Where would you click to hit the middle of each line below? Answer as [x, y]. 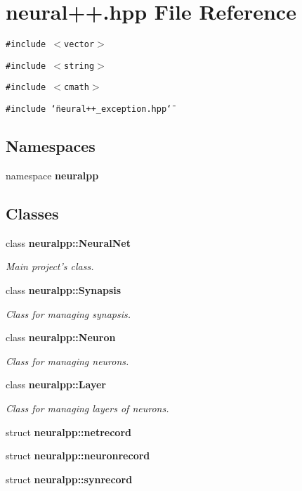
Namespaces [51, 146]
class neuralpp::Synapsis [64, 289]
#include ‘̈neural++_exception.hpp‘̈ [89, 109]
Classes [32, 213]
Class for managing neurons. [67, 361]
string [79, 66]
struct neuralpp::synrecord [69, 479]
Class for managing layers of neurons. [87, 408]
